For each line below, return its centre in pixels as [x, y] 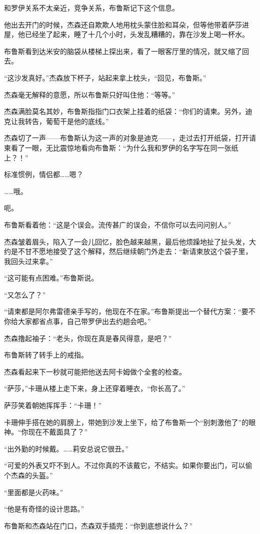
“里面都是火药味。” [34, 492]
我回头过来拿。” [28, 261]
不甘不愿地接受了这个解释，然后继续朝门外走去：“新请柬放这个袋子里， [135, 251]
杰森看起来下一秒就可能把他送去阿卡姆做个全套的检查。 [95, 371]
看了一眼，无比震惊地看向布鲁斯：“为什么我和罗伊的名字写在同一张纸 [124, 147]
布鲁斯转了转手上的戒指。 [46, 355]
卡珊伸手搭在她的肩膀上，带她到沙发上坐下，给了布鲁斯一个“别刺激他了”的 [126, 422]
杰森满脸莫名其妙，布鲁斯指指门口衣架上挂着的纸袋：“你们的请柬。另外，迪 [128, 111]
